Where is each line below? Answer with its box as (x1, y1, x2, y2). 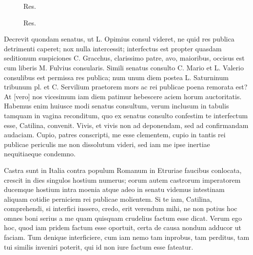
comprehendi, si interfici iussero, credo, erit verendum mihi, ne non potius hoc (4, 203, 237, 213)
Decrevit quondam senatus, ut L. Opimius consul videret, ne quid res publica (4, 34, 234, 44)
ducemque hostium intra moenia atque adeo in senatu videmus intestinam (4, 184, 225, 194)
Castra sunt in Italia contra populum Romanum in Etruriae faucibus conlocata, (4, 165, 242, 175)
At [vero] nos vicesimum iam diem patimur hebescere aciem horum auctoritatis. (4, 91, 242, 101)
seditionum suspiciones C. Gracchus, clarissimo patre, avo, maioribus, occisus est (4, 53, 245, 63)
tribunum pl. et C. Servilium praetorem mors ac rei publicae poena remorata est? (4, 82, 248, 92)
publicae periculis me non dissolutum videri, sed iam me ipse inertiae (4, 139, 210, 149)
